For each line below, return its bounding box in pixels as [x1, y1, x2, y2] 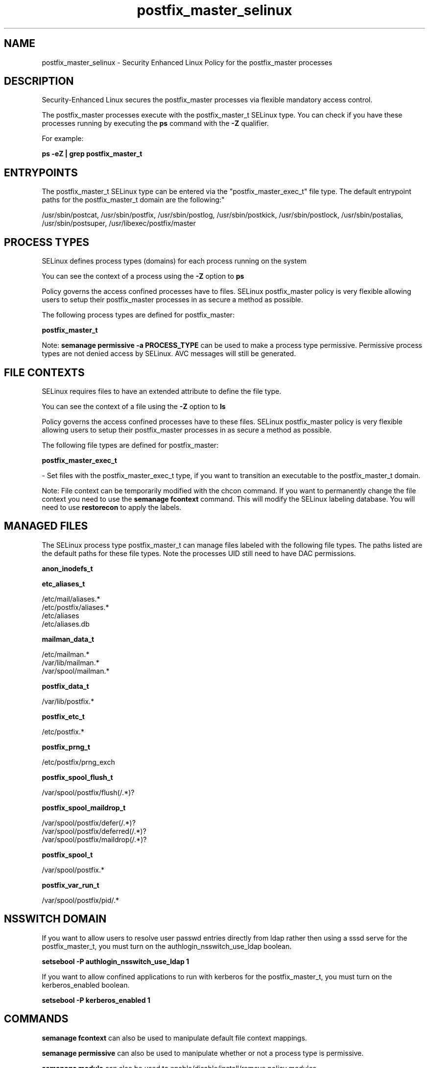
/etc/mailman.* [42, 650, 90, 658]
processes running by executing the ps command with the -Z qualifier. [42, 119, 269, 128]
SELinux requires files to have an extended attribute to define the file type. [42, 387, 282, 395]
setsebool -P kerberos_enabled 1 [42, 995, 150, 1004]
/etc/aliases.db [42, 619, 90, 628]
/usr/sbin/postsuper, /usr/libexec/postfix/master [42, 219, 196, 228]
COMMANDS [4, 1013, 69, 1025]
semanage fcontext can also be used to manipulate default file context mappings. [42, 1033, 307, 1042]
